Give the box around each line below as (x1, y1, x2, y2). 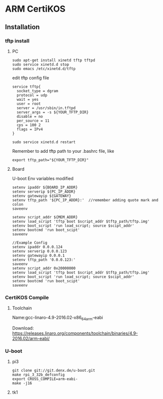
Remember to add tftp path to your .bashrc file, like (12, 148, 114, 154)
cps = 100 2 (17, 123, 41, 127)
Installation (5, 23, 40, 31)
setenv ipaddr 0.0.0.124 (12, 244, 63, 249)
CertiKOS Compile (5, 294, 49, 301)
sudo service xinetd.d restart (12, 140, 76, 145)
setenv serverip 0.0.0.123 (12, 249, 67, 254)
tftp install (5, 37, 30, 44)
